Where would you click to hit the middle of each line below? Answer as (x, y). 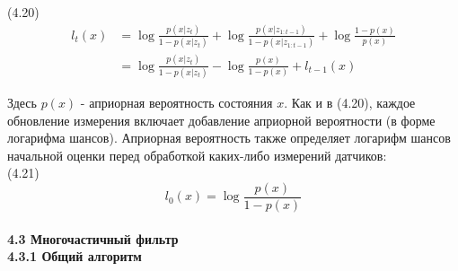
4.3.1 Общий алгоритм (75, 256)
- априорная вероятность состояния (176, 102)
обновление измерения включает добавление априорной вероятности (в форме (221, 120)
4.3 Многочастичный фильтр (93, 238)
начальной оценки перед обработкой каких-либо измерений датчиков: (197, 155)
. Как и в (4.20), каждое (350, 102)
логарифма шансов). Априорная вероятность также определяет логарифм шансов (229, 138)
